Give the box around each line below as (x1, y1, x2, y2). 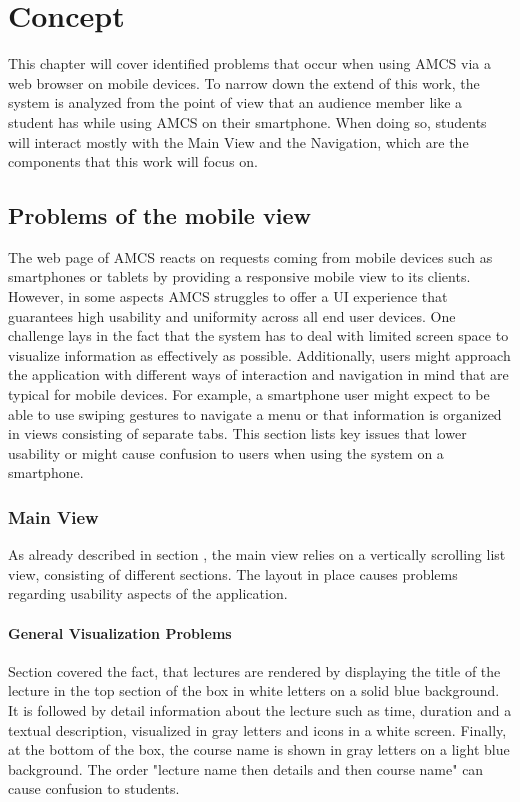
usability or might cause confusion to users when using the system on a (8, 442, 444, 463)
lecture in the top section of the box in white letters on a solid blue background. (8, 680, 500, 701)
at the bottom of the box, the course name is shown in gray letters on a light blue (8, 739, 510, 760)
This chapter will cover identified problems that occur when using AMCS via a (8, 53, 491, 74)
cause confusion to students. (8, 778, 180, 799)
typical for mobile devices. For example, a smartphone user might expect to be (8, 384, 490, 405)
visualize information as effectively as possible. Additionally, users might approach (8, 344, 511, 365)
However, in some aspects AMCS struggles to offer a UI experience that (8, 286, 448, 307)
